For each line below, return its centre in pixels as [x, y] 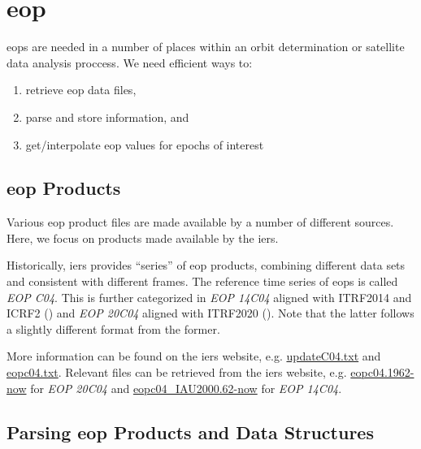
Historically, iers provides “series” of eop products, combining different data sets [206, 265]
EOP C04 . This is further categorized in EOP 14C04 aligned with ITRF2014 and [209, 297]
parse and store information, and [107, 117]
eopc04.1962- [382, 372]
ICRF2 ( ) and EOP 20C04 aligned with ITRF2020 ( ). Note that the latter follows [210, 313]
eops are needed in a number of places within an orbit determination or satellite [206, 47]
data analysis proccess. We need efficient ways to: [130, 62]
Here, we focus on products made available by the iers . [143, 237]
